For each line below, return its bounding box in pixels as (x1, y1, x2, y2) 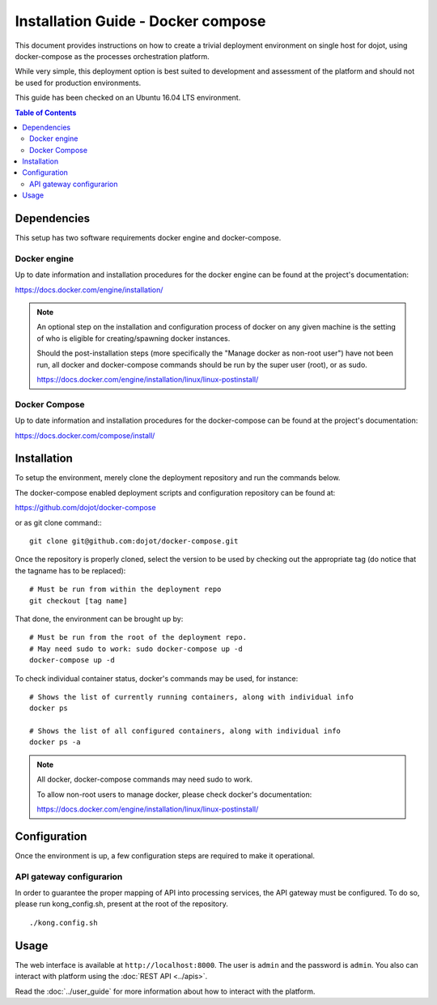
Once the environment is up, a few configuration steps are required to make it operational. (15, 850, 316, 860)
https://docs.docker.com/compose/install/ (15, 430, 155, 441)
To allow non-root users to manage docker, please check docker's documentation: (36, 790, 312, 799)
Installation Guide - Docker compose (15, 12, 266, 30)
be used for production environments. (15, 78, 142, 87)
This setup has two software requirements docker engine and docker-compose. (15, 233, 282, 243)
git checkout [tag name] (29, 596, 128, 605)
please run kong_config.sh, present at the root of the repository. (15, 899, 228, 909)
